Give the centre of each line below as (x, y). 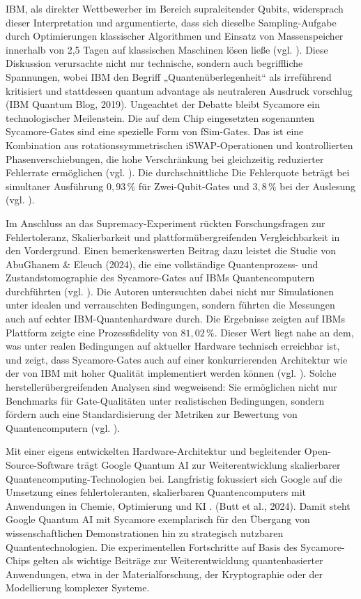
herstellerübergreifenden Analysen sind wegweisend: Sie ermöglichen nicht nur (171, 387)
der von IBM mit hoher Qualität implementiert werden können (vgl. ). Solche (171, 373)
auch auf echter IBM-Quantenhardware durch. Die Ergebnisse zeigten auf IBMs (175, 319)
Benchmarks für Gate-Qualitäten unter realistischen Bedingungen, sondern (165, 400)
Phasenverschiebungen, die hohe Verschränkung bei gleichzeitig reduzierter (165, 158)
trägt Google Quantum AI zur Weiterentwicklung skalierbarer (209, 465)
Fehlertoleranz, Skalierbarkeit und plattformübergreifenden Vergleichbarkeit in (173, 236)
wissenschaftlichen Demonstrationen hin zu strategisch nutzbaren (145, 532)
